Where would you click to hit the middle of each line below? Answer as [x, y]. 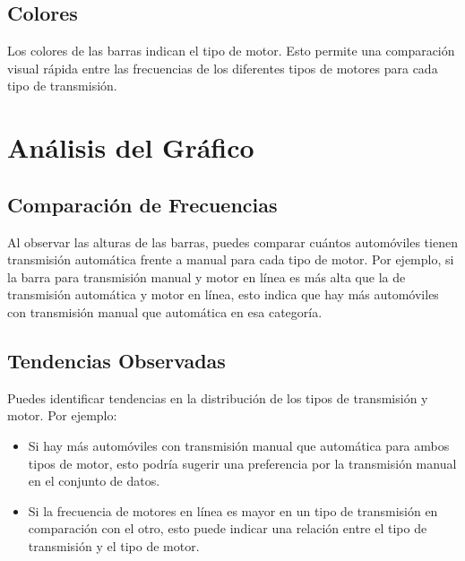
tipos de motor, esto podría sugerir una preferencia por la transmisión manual [242, 463]
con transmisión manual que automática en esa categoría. [165, 311]
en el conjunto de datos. [94, 481]
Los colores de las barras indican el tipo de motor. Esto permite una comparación [231, 51]
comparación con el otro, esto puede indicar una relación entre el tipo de [228, 528]
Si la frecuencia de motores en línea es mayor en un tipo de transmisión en [233, 510]
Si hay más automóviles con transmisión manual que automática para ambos [239, 445]
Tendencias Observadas [116, 360]
